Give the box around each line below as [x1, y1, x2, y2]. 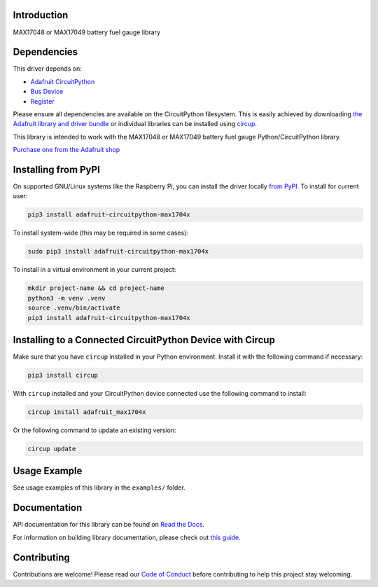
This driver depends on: [13, 64, 82, 73]
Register [30, 97, 55, 105]
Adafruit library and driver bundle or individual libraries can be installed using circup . [13, 120, 258, 128]
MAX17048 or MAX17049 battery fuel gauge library [13, 28, 161, 36]
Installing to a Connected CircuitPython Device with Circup [13, 333, 276, 346]
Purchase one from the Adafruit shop [13, 146, 120, 154]
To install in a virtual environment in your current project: [13, 265, 176, 274]
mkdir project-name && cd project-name [27, 284, 164, 292]
